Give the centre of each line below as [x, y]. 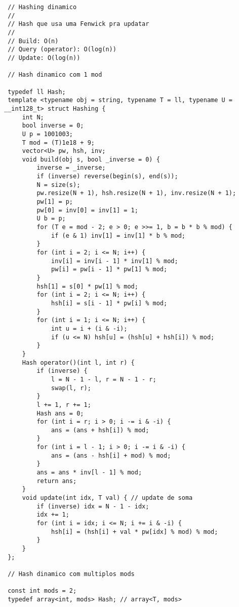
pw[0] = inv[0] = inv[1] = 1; [87, 210]
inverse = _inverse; [71, 168]
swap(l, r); [71, 388]
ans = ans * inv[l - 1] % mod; [89, 473]
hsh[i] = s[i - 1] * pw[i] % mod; [109, 303]
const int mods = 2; [42, 591]
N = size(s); [58, 185]
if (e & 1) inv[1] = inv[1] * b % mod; [118, 235]
